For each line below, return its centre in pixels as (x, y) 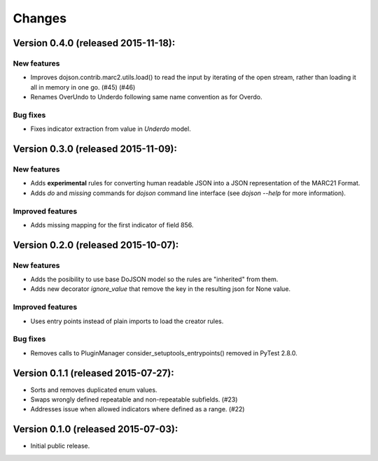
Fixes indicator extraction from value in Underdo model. (111, 129)
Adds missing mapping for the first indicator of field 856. (112, 225)
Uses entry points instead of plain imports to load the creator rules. (127, 321)
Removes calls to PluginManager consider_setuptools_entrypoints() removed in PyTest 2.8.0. (164, 353)
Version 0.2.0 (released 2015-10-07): (96, 245)
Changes (40, 18)
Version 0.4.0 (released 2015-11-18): (94, 43)
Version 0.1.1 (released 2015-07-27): (93, 373)
